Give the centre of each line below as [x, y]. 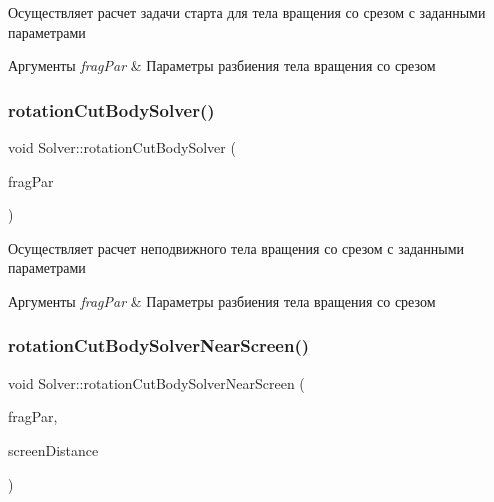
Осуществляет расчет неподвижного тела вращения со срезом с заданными [236, 247]
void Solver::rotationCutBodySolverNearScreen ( [156, 382]
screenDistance [53, 449]
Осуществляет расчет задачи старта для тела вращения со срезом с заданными [247, 12]
